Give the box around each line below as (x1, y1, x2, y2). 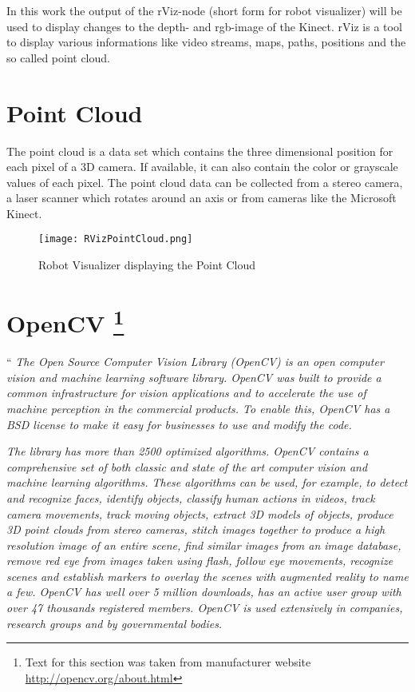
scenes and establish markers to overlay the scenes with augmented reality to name (6, 567, 409, 584)
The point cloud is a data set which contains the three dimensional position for (6, 142, 393, 159)
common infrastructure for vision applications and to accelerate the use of (6, 384, 366, 401)
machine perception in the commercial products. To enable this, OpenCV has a (6, 400, 390, 416)
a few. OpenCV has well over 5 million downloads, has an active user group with (6, 583, 401, 600)
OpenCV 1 (6, 303, 125, 340)
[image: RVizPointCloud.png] (38, 233, 193, 245)
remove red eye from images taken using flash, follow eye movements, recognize (6, 552, 393, 569)
